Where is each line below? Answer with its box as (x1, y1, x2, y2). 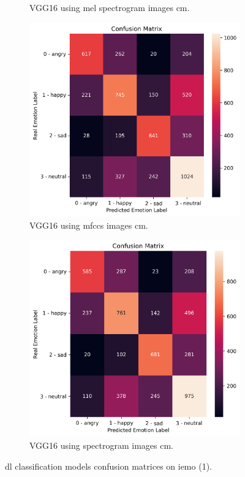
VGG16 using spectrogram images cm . (29, 438, 174, 451)
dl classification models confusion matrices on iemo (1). (5, 459, 212, 472)
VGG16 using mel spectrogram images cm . (29, 1, 190, 13)
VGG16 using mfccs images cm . (29, 218, 148, 231)
